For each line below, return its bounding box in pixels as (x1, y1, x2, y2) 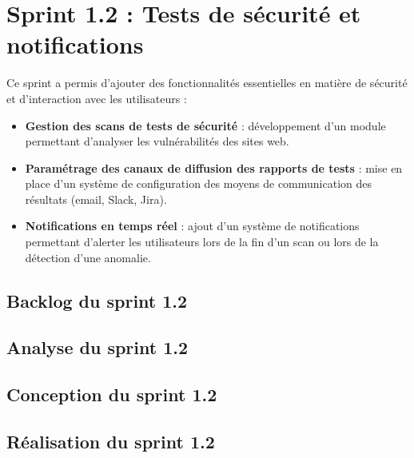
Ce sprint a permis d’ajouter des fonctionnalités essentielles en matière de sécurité (6, 74, 408, 91)
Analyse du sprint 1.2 (6, 335, 189, 360)
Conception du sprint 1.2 (6, 382, 217, 407)
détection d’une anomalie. (25, 249, 151, 265)
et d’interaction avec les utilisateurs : (6, 90, 187, 106)
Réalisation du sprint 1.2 (6, 428, 215, 453)
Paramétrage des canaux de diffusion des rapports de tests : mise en (25, 159, 403, 176)
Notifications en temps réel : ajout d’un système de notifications (25, 217, 360, 234)
